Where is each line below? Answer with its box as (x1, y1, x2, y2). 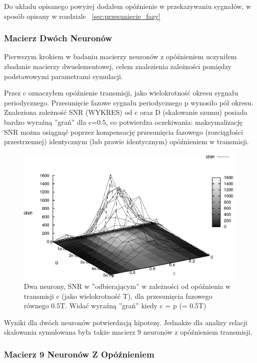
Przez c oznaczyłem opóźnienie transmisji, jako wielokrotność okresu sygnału (4, 88, 238, 98)
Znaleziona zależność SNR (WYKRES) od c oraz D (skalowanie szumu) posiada (4, 107, 248, 117)
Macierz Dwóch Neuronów (4, 32, 112, 44)
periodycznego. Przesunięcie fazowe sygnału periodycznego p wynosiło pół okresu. (4, 97, 254, 107)
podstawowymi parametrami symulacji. (4, 71, 123, 81)
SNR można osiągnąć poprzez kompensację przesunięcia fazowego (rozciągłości (4, 126, 243, 137)
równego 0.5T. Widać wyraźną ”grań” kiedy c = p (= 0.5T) (24, 300, 206, 311)
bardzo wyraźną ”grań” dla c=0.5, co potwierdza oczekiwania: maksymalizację (4, 116, 243, 127)
